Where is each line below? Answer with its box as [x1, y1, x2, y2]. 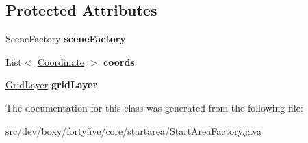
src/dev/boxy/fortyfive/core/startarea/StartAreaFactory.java [5, 123, 262, 138]
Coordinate [37, 54, 85, 68]
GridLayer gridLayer [5, 77, 98, 92]
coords [103, 54, 135, 68]
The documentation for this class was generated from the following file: [5, 100, 303, 114]
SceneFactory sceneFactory [5, 31, 126, 46]
